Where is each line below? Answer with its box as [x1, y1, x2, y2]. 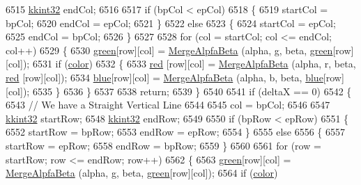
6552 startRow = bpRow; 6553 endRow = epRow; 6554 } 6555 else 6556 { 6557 [6, 124, 346, 139]
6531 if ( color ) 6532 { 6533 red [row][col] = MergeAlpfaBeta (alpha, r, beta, [32, 56, 356, 71]
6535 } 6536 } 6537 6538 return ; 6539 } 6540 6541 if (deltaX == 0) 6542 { [32, 83, 352, 98]
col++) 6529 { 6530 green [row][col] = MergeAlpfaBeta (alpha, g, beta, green [6, 42, 333, 57]
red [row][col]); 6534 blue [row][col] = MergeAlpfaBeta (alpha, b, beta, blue [6, 70, 323, 84]
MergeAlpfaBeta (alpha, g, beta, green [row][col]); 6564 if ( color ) [6, 166, 278, 180]
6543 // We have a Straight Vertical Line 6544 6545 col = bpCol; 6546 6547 [6, 97, 330, 112]
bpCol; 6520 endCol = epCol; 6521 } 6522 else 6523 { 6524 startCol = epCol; [6, 15, 336, 30]
